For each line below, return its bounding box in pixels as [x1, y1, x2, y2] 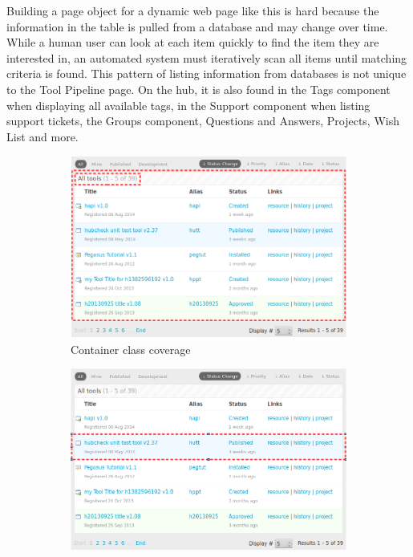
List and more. [6, 128, 79, 144]
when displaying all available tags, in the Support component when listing [6, 96, 370, 113]
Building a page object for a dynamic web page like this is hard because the [6, 2, 379, 18]
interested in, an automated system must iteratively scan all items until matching [6, 49, 407, 66]
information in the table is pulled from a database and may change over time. [6, 18, 388, 35]
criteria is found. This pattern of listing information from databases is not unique [6, 65, 407, 82]
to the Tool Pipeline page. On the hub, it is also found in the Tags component [6, 80, 391, 97]
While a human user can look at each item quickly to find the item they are [6, 34, 379, 51]
